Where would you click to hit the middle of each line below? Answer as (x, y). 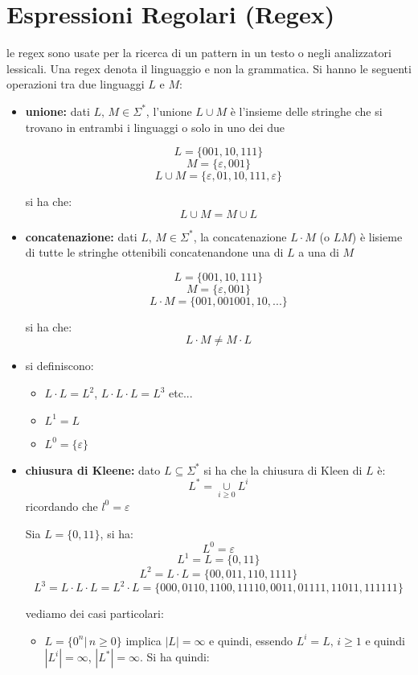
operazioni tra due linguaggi (76, 84)
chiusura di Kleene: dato (93, 469)
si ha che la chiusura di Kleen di (283, 469)
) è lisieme (377, 236)
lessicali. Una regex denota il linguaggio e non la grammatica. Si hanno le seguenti (209, 68)
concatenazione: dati (81, 236)
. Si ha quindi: (174, 657)
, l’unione (169, 111)
